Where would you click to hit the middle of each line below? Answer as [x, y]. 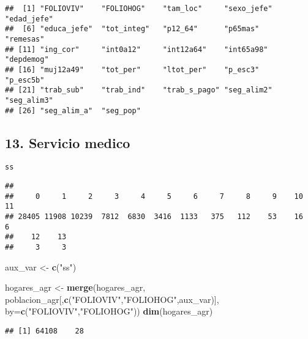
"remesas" [25, 39]
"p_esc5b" [25, 80]
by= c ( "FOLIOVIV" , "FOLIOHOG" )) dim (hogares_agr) [109, 311]
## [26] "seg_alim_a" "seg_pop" [73, 110]
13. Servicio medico [68, 142]
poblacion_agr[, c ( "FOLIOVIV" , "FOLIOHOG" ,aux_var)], [112, 299]
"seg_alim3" [29, 100]
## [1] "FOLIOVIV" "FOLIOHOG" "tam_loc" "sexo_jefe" [139, 9]
